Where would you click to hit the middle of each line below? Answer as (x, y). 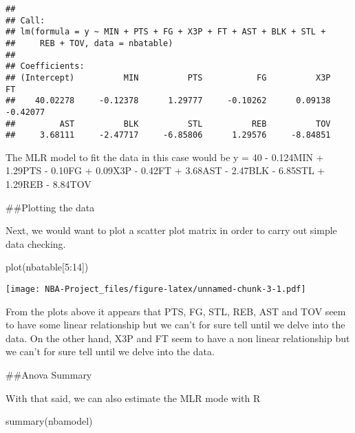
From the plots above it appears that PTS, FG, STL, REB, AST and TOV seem (176, 311)
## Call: (25, 20)
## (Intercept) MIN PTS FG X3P (168, 77)
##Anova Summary (49, 375)
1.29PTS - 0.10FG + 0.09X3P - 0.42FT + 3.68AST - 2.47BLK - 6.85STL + (165, 170)
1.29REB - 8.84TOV (49, 184)
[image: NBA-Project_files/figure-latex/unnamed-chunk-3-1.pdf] (156, 289)
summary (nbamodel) (49, 421)
